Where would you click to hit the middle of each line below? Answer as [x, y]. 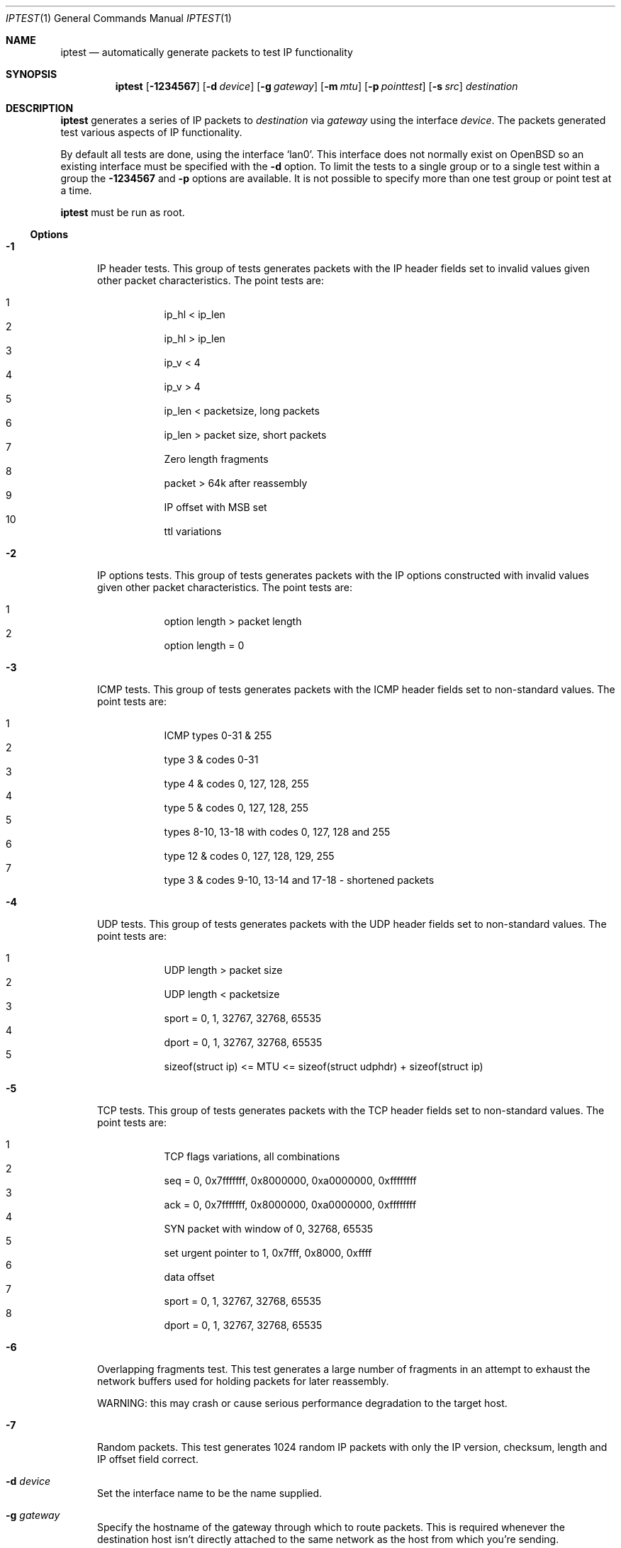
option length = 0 [204, 645]
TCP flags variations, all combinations [252, 1156]
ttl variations [193, 531]
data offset [189, 1277]
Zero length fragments [216, 459]
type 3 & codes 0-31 [211, 759]
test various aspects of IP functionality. [151, 132]
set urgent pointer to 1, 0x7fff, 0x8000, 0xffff [268, 1253]
